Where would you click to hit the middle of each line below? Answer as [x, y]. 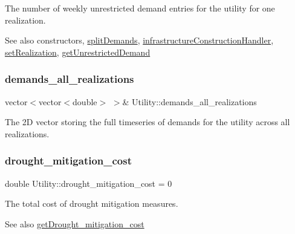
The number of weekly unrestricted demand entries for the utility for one [140, 8]
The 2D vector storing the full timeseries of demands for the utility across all [147, 122]
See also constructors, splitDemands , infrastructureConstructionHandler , [139, 40]
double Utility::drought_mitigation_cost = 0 [89, 183]
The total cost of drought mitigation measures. [92, 203]
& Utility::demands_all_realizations [190, 101]
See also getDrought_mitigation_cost [75, 223]
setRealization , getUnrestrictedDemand [78, 52]
